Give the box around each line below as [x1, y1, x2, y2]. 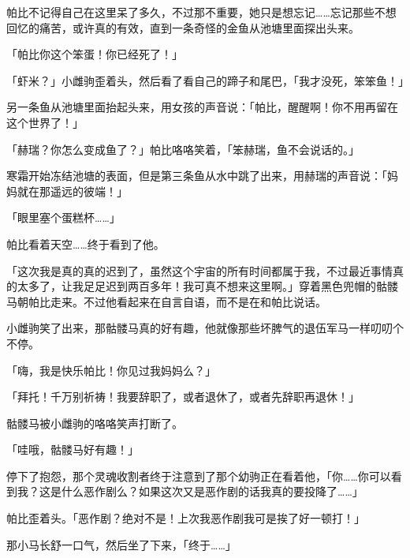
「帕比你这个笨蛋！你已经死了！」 [6, 46, 183, 62]
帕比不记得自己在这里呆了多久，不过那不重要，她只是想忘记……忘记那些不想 [6, 4, 397, 20]
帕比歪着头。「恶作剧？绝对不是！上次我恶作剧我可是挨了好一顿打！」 [6, 510, 365, 526]
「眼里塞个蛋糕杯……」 [6, 209, 121, 226]
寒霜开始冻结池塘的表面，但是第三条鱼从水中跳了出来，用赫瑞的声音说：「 [6, 167, 387, 184]
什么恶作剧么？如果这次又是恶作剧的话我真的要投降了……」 [61, 483, 363, 500]
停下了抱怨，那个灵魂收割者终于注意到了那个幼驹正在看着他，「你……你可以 [6, 467, 391, 484]
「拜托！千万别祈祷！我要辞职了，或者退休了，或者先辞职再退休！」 [6, 388, 360, 405]
